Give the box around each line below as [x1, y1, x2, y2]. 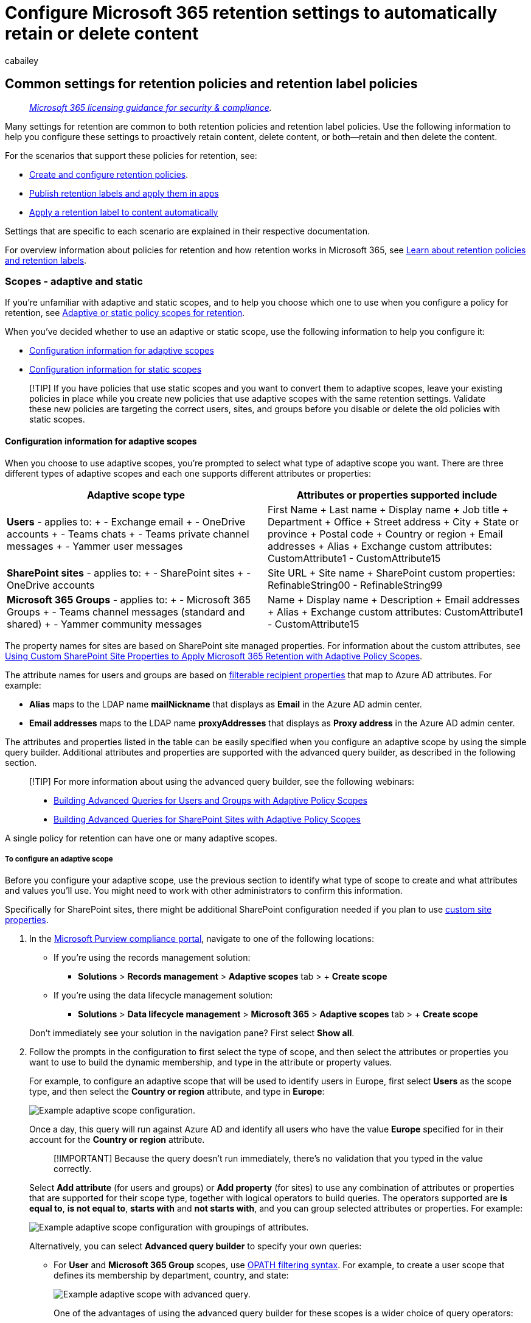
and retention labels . [5, 254, 87, 265]
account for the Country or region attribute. [29, 1134, 205, 1145]
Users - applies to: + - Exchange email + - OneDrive [7, 515, 246, 528]
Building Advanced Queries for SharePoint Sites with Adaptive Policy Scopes [54, 813, 361, 824]
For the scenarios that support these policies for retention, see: [5, 150, 257, 161]
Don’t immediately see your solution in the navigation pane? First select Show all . [29, 1028, 355, 1039]
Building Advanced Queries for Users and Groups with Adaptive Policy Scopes [54, 795, 367, 805]
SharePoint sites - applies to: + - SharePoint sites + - [7, 566, 251, 579]
